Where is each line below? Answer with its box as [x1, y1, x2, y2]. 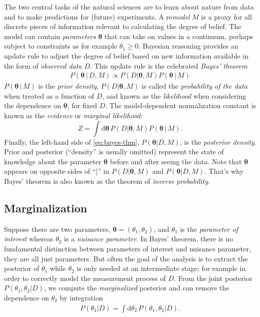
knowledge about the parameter [4, 156, 102, 166]
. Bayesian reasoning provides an [138, 41, 238, 51]
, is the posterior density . [180, 136, 256, 147]
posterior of [4, 263, 40, 273]
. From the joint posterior [174, 272, 252, 283]
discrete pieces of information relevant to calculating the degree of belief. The [4, 21, 241, 32]
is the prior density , [38, 81, 99, 91]
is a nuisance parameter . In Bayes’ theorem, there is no [64, 233, 233, 244]
